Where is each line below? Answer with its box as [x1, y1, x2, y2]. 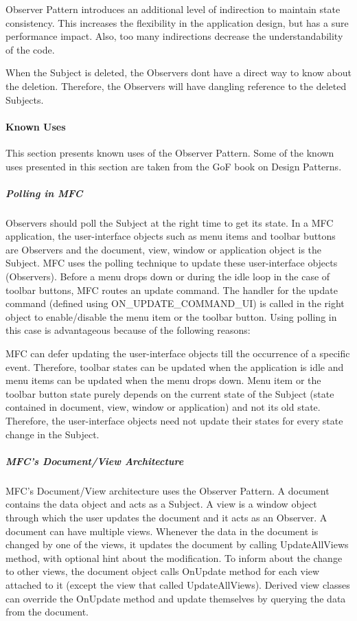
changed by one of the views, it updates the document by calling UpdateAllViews [5, 537, 349, 552]
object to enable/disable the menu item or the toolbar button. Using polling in [5, 309, 337, 324]
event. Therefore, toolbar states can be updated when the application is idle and [5, 359, 344, 374]
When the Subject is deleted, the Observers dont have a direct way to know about [5, 65, 352, 80]
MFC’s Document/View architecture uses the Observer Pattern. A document [5, 483, 330, 497]
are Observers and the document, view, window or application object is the [5, 242, 322, 256]
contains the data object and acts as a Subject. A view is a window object [5, 497, 317, 511]
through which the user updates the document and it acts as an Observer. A [5, 510, 327, 524]
